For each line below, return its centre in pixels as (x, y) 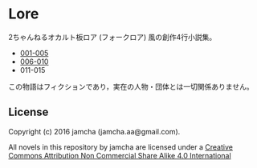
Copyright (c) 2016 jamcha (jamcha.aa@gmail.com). (94, 131)
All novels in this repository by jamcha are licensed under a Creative (120, 147)
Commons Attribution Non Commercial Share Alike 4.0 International (120, 155)
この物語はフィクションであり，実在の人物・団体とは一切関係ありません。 (131, 86)
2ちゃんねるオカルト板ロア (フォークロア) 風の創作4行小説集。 (112, 37)
